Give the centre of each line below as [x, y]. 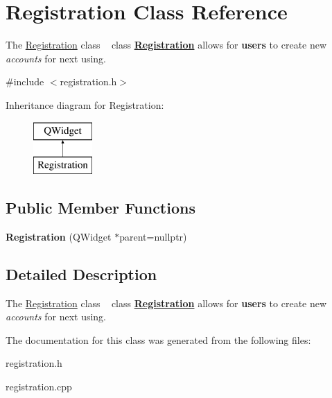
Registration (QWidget [59, 236]
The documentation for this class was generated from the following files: [158, 339]
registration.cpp [39, 387]
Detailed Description [81, 274]
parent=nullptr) [153, 236]
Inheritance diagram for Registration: [85, 104]
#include [25, 81]
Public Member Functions [101, 208]
